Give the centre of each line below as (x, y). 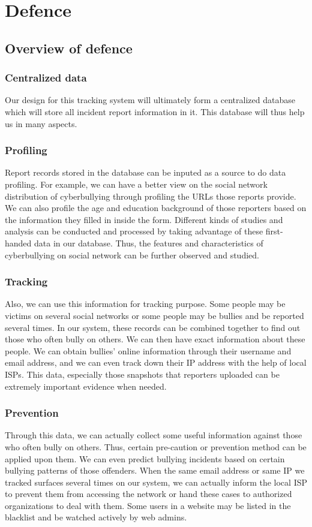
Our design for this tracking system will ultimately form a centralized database (150, 100)
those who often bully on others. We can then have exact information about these (155, 339)
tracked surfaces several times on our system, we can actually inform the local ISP (156, 482)
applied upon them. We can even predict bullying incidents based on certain (145, 458)
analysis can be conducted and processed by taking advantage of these (134, 231)
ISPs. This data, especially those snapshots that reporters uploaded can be (142, 374)
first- (274, 231)
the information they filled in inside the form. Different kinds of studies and (144, 219)
